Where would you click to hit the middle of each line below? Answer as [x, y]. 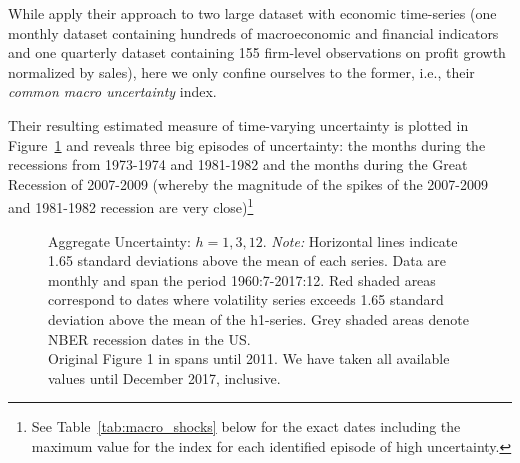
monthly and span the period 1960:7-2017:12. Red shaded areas [242, 279]
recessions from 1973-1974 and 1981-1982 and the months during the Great [238, 164]
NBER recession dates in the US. [149, 338]
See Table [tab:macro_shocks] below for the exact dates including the [246, 426]
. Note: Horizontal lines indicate [360, 240]
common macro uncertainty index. [112, 91]
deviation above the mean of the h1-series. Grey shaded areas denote [258, 318]
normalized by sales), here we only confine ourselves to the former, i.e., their [241, 71]
